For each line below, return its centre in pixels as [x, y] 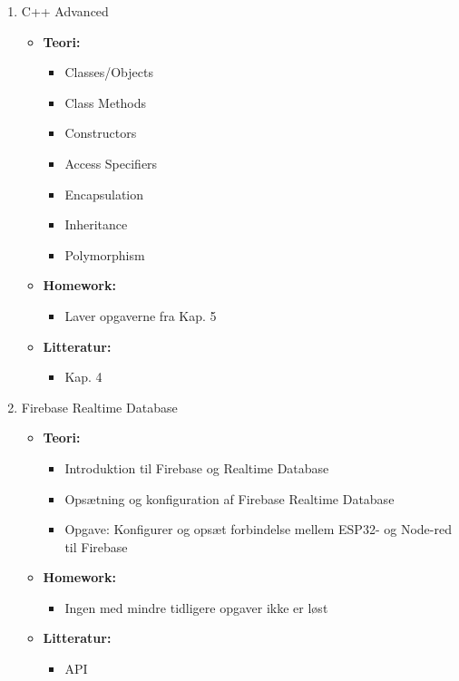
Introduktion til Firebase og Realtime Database [197, 467]
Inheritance [96, 224]
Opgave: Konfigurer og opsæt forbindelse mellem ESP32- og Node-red [258, 529]
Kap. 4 [83, 377]
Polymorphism [105, 254]
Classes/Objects [109, 72]
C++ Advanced [65, 11]
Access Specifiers [111, 163]
